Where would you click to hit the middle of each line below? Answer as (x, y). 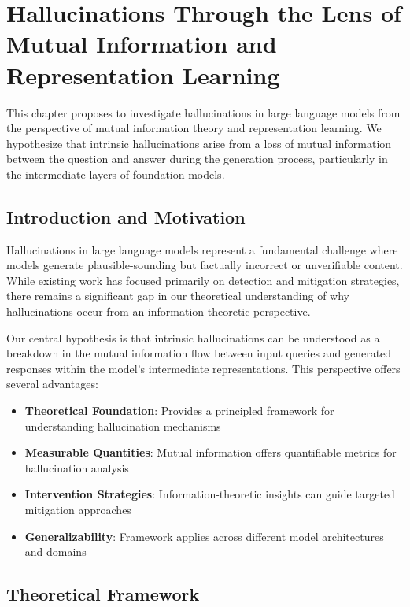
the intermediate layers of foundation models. (116, 174)
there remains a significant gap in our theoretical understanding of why (178, 296)
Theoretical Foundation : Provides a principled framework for (179, 411)
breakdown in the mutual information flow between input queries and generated (199, 353)
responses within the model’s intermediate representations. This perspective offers (203, 368)
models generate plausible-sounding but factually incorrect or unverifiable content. (205, 265)
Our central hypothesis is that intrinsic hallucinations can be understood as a (193, 337)
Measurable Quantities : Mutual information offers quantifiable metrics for (211, 452)
